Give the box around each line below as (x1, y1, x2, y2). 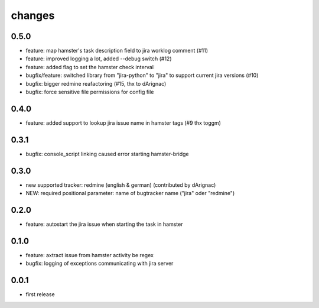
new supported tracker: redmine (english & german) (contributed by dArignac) (25, 181, 216, 189)
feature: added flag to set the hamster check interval (25, 63, 154, 70)
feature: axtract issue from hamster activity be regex (25, 251, 154, 258)
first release (25, 291, 56, 298)
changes (11, 9, 55, 22)
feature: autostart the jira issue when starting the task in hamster (25, 221, 183, 228)
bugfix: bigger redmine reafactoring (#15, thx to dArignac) (25, 80, 167, 87)
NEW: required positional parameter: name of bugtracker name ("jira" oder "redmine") (25, 190, 235, 197)
